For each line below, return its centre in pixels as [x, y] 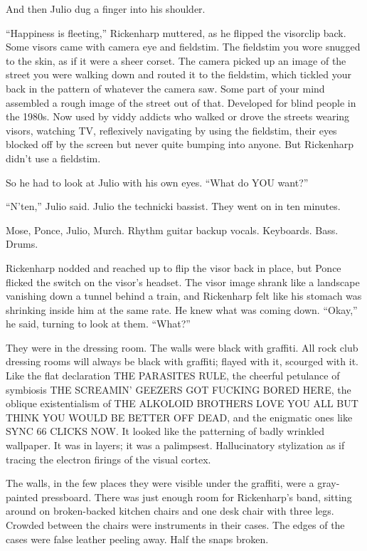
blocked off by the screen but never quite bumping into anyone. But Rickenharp [180, 144]
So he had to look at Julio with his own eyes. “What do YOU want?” [157, 182]
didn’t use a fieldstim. [53, 158]
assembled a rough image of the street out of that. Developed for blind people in [181, 102]
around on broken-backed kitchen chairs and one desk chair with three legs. [170, 511]
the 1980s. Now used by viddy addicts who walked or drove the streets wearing [178, 116]
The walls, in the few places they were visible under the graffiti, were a [160, 483]
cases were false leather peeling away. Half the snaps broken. [137, 539]
